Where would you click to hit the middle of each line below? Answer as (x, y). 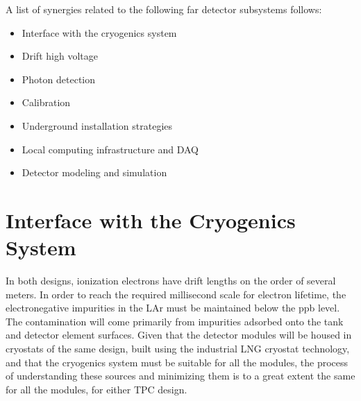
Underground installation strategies (97, 125)
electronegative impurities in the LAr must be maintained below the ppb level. (173, 308)
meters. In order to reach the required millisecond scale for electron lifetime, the (176, 294)
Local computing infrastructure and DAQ (110, 149)
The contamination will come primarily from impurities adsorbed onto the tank (175, 321)
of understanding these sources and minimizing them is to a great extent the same (180, 376)
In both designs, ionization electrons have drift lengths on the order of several (171, 281)
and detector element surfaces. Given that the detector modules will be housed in (179, 335)
